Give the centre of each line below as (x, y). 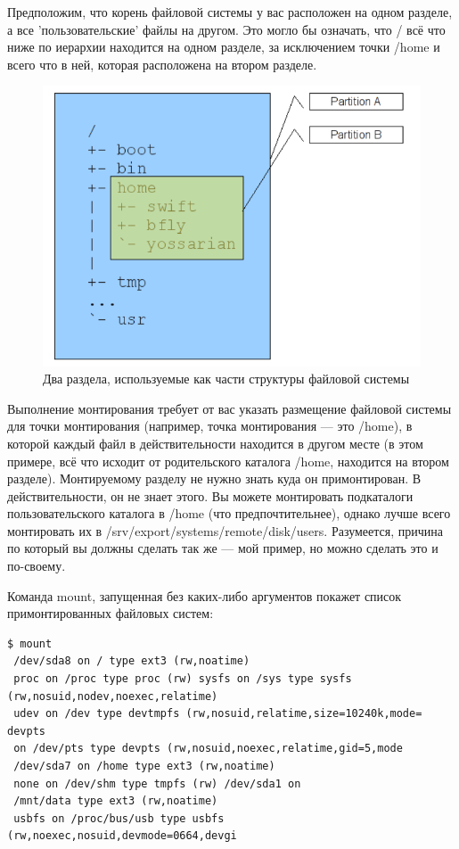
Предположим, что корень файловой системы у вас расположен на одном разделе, (230, 12)
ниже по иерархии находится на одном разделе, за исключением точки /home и (224, 47)
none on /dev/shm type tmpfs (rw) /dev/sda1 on (157, 783)
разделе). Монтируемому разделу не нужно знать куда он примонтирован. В (214, 478)
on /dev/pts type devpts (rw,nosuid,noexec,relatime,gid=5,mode (208, 749)
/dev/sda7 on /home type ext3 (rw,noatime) (144, 766)
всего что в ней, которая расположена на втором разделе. (162, 64)
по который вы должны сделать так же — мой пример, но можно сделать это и (223, 548)
